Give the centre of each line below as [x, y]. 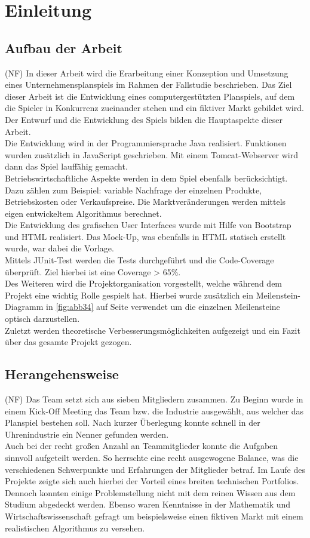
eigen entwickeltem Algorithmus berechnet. [83, 213]
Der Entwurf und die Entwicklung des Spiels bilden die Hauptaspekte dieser [144, 119]
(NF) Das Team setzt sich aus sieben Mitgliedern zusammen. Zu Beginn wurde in [154, 399]
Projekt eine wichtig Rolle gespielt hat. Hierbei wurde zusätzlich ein [129, 295]
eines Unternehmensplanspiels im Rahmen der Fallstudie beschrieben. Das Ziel [148, 84]
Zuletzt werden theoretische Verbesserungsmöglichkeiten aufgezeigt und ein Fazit [153, 330]
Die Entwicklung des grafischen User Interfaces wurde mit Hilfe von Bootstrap [148, 225]
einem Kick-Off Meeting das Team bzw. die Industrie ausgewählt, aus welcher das [154, 411]
